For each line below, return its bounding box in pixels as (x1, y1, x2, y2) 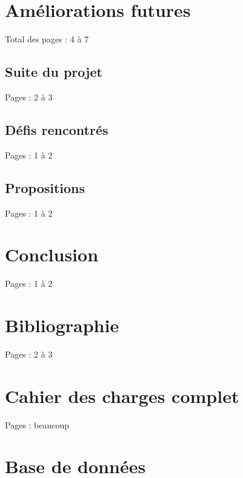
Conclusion (5, 242, 99, 267)
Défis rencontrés (5, 120, 108, 139)
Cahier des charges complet (5, 383, 239, 408)
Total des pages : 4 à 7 (5, 33, 89, 45)
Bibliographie (5, 313, 119, 338)
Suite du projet (5, 62, 102, 81)
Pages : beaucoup (5, 418, 70, 431)
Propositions (5, 178, 85, 197)
